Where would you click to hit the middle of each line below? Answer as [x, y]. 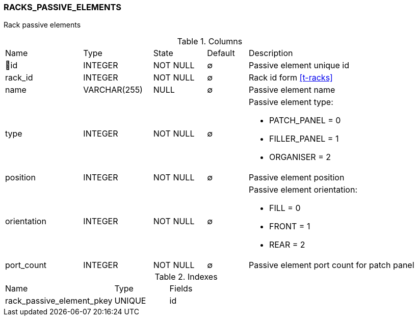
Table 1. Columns [210, 42]
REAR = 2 [287, 245]
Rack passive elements [42, 25]
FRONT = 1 [290, 226]
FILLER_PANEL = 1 [304, 139]
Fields [181, 289]
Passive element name [292, 90]
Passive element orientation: [303, 190]
